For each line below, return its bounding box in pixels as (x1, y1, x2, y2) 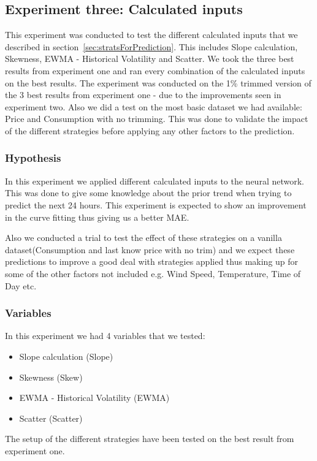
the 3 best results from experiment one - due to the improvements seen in (5, 88, 281, 101)
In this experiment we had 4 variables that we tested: (5, 329, 205, 342)
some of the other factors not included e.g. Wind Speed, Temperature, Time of (5, 267, 301, 280)
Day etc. (5, 279, 37, 292)
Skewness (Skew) (19, 370, 83, 383)
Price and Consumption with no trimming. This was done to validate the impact (5, 112, 308, 125)
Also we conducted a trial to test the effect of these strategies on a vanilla (5, 231, 282, 244)
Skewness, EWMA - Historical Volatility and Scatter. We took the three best (5, 52, 294, 65)
